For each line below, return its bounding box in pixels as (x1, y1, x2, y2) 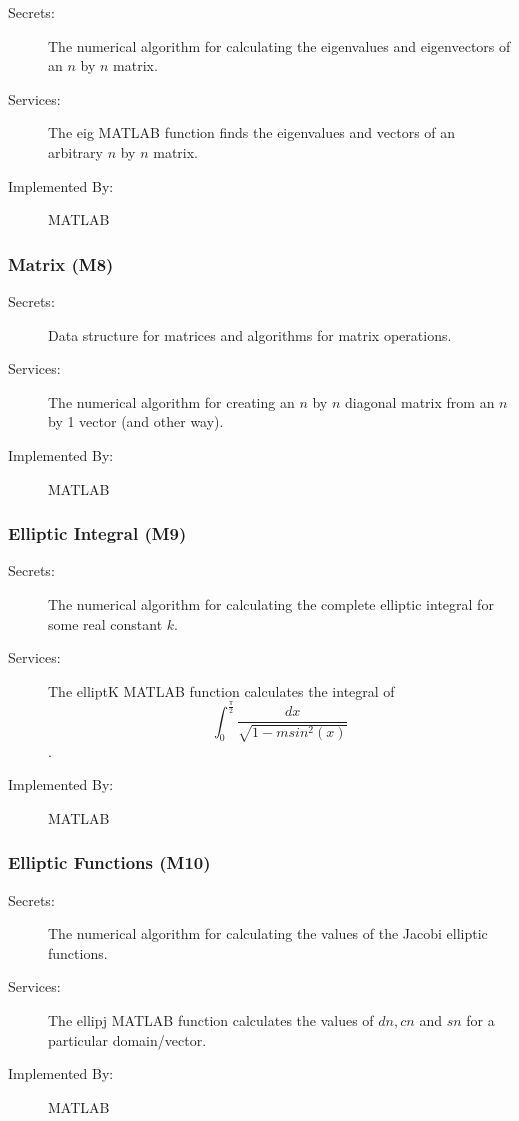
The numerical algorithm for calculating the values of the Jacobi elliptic (48, 923, 488, 944)
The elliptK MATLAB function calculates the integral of (48, 680, 395, 701)
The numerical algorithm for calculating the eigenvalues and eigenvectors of (48, 35, 511, 56)
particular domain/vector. (48, 1029, 207, 1050)
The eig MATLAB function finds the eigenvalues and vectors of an (48, 122, 456, 143)
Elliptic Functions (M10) (8, 850, 211, 875)
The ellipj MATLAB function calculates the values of (48, 1010, 374, 1031)
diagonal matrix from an (344, 391, 495, 412)
